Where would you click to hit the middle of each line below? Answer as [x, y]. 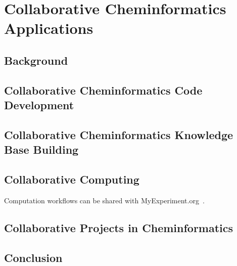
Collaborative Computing [72, 179]
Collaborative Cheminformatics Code [103, 90]
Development [39, 105]
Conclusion [33, 257]
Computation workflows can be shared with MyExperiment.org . [104, 200]
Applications [49, 28]
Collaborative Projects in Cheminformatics [119, 227]
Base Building [41, 149]
